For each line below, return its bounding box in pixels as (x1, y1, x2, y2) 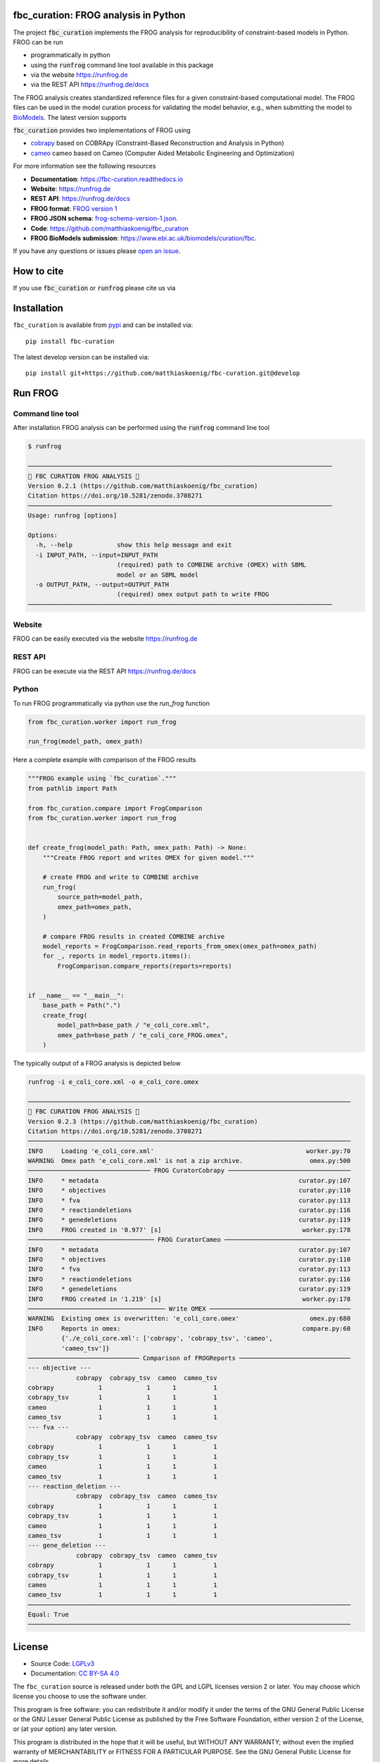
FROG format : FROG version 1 (30, 204, 118, 213)
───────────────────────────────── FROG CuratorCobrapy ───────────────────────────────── (27, 1166, 351, 1175)
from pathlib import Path (27, 784, 118, 792)
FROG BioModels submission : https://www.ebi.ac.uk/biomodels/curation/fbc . (30, 233, 257, 242)
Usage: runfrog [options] (27, 512, 118, 519)
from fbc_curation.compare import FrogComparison (27, 804, 203, 812)
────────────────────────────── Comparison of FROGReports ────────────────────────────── (27, 1354, 351, 1362)
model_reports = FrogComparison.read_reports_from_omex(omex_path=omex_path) (42, 942, 318, 951)
